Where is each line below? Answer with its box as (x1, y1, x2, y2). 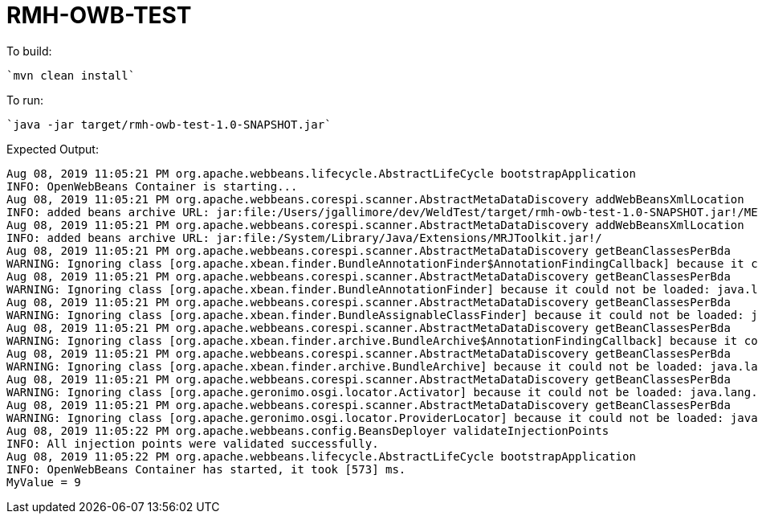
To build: (6, 43, 52, 58)
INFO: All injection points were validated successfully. (6, 436, 379, 450)
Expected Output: (6, 141, 99, 156)
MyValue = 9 (6, 475, 81, 489)
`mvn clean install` (6, 68, 136, 82)
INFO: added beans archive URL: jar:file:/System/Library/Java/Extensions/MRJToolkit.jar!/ (6, 231, 602, 244)
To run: (6, 92, 44, 107)
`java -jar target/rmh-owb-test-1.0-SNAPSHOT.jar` (6, 117, 332, 131)
